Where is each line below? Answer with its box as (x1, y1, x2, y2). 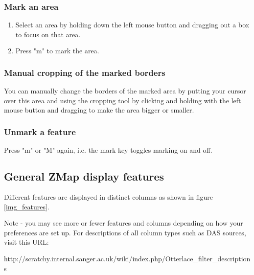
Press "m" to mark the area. (15, 46, 99, 56)
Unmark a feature (4, 125, 76, 137)
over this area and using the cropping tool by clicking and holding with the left (4, 95, 241, 105)
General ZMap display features (4, 169, 164, 184)
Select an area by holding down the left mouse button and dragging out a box (15, 20, 250, 30)
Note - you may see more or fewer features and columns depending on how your (4, 218, 243, 228)
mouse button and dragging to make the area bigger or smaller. (4, 105, 194, 115)
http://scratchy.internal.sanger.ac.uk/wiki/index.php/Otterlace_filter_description (4, 253, 251, 263)
